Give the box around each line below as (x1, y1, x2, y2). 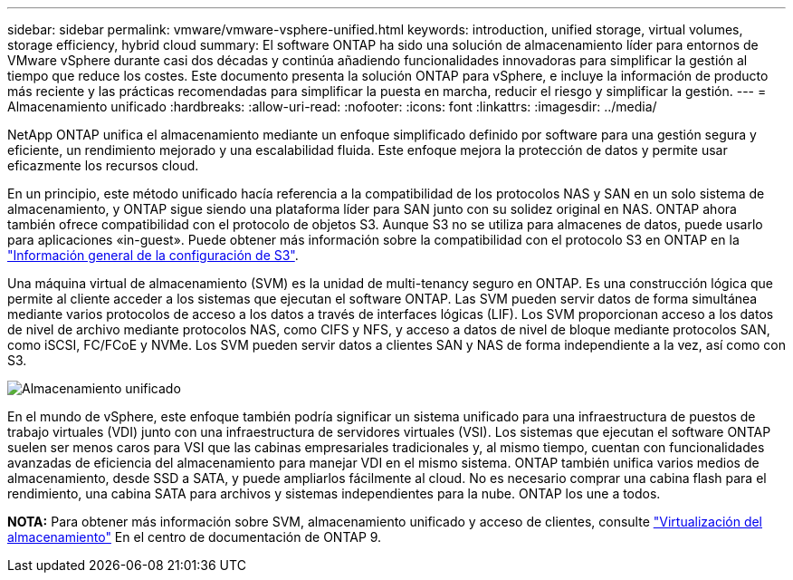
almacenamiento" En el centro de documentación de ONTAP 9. (7, 529, 382, 545)
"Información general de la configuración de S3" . (7, 247, 299, 263)
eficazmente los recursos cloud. (7, 158, 199, 173)
